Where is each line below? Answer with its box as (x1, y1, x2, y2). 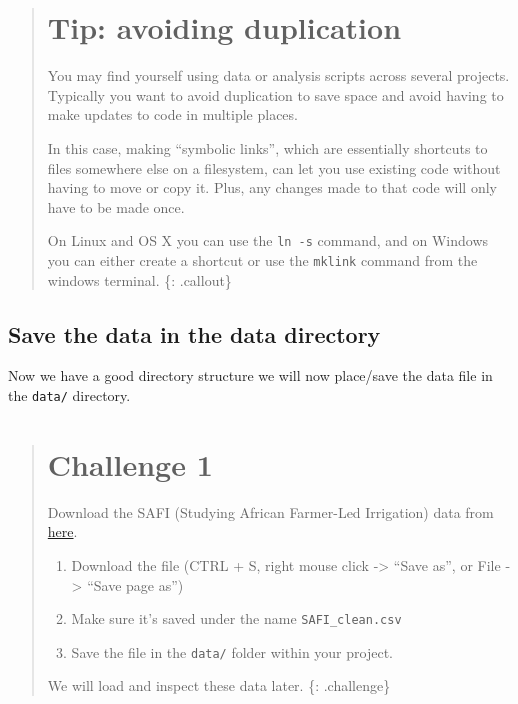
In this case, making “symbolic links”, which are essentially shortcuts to (47, 137, 488, 158)
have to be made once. (47, 196, 185, 217)
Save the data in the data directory (8, 318, 381, 349)
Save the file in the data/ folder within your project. (71, 641, 393, 662)
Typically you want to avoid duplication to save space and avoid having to (47, 84, 504, 105)
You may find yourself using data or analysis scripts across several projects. (47, 65, 510, 86)
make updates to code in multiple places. (47, 104, 298, 125)
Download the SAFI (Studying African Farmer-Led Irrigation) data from (47, 501, 494, 522)
